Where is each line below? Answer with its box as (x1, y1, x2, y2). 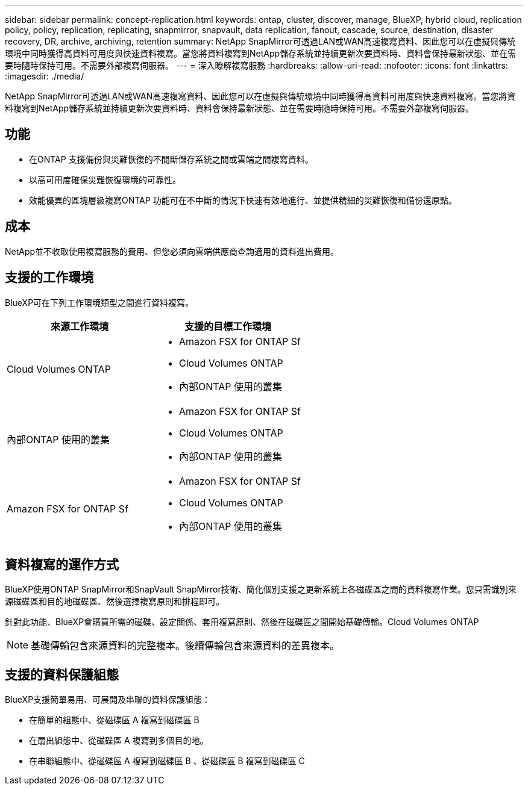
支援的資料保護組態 (5, 667, 119, 682)
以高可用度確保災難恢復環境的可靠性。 (29, 174, 181, 185)
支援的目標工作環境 (184, 320, 271, 332)
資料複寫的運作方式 (5, 556, 119, 572)
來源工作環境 (50, 320, 108, 332)
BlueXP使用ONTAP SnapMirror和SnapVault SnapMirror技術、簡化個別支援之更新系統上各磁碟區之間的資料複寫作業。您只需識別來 (5, 584, 517, 595)
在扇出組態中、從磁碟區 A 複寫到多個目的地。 (29, 735, 209, 746)
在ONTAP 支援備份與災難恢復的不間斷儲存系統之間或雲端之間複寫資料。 (29, 154, 313, 164)
